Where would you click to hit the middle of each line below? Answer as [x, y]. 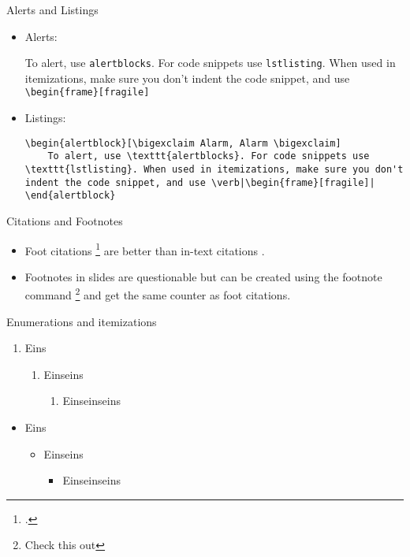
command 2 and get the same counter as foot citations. [158, 294]
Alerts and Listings [52, 9]
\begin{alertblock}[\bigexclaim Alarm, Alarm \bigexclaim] [183, 143]
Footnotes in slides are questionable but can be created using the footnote [203, 276]
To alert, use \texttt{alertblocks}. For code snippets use [209, 156]
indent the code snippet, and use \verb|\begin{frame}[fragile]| [200, 182]
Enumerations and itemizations [82, 321]
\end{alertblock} [70, 196]
